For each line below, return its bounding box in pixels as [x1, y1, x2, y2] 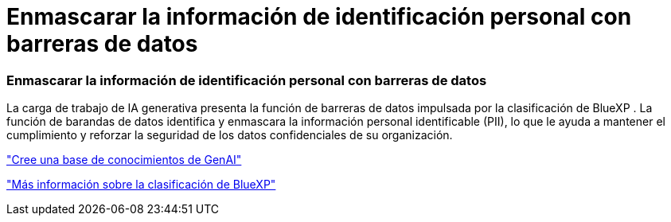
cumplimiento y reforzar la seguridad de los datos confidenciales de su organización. [6, 128, 453, 142]
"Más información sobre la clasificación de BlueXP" [6, 177, 276, 192]
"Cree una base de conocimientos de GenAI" [6, 153, 242, 167]
